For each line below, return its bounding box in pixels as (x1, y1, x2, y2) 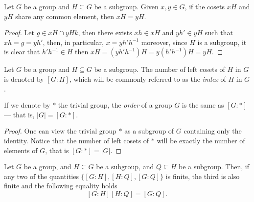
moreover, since (141, 37, 187, 47)
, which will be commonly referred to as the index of (69, 73, 226, 84)
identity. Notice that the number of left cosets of (4, 135, 149, 145)
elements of (4, 145, 38, 155)
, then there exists (78, 27, 132, 38)
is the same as (182, 100, 224, 110)
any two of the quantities (4, 171, 79, 181)
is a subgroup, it (197, 37, 247, 47)
